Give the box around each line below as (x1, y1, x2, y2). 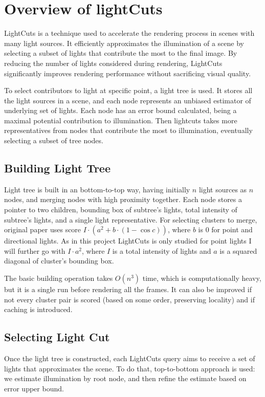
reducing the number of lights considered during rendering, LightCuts (4, 57, 223, 68)
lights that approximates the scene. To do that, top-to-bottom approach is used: (4, 363, 255, 373)
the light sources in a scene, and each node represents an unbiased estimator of (4, 95, 251, 105)
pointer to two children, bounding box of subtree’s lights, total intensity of (4, 204, 237, 215)
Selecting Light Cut (4, 329, 110, 345)
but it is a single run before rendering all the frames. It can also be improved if (4, 284, 252, 295)
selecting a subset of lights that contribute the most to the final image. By (4, 48, 237, 58)
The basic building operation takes (4, 273, 113, 283)
